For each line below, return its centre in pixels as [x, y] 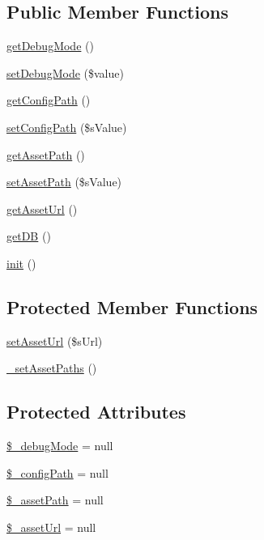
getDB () [29, 236]
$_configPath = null [57, 472]
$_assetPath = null [55, 500]
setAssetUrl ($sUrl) [55, 340]
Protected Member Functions [132, 306]
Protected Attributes [96, 412]
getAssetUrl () [42, 208]
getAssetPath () [46, 154]
